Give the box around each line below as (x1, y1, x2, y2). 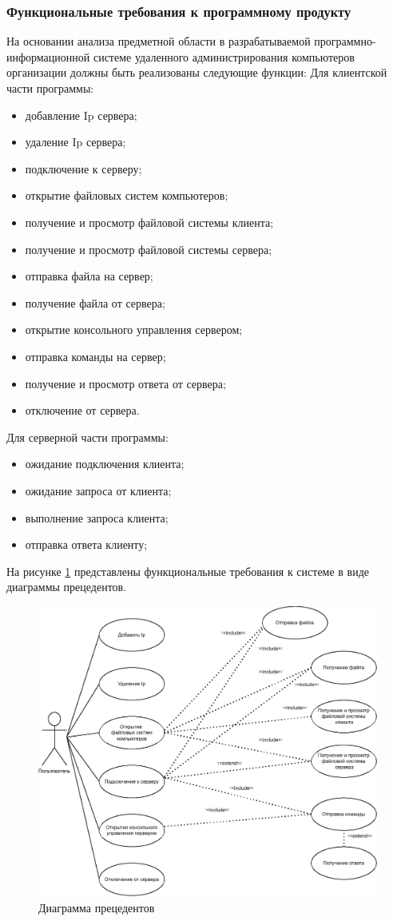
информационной (6, 48, 90, 65)
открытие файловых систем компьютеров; (25, 187, 228, 204)
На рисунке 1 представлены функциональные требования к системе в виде (6, 562, 370, 579)
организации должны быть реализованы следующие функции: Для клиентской (6, 64, 387, 81)
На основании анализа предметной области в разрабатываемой (6, 33, 311, 50)
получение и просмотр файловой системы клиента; (25, 213, 274, 230)
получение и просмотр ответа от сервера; (25, 375, 226, 391)
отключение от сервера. (25, 402, 140, 419)
